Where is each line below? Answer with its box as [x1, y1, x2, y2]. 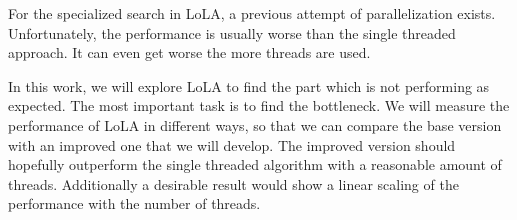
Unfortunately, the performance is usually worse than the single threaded [8, 22, 456, 43]
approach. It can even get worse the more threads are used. [8, 42, 371, 63]
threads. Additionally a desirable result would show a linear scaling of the [8, 173, 459, 194]
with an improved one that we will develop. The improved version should [8, 134, 456, 155]
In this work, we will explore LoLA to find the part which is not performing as [8, 75, 490, 96]
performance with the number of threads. [8, 193, 261, 214]
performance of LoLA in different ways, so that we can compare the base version [8, 114, 502, 135]
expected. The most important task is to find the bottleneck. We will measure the [8, 95, 510, 116]
